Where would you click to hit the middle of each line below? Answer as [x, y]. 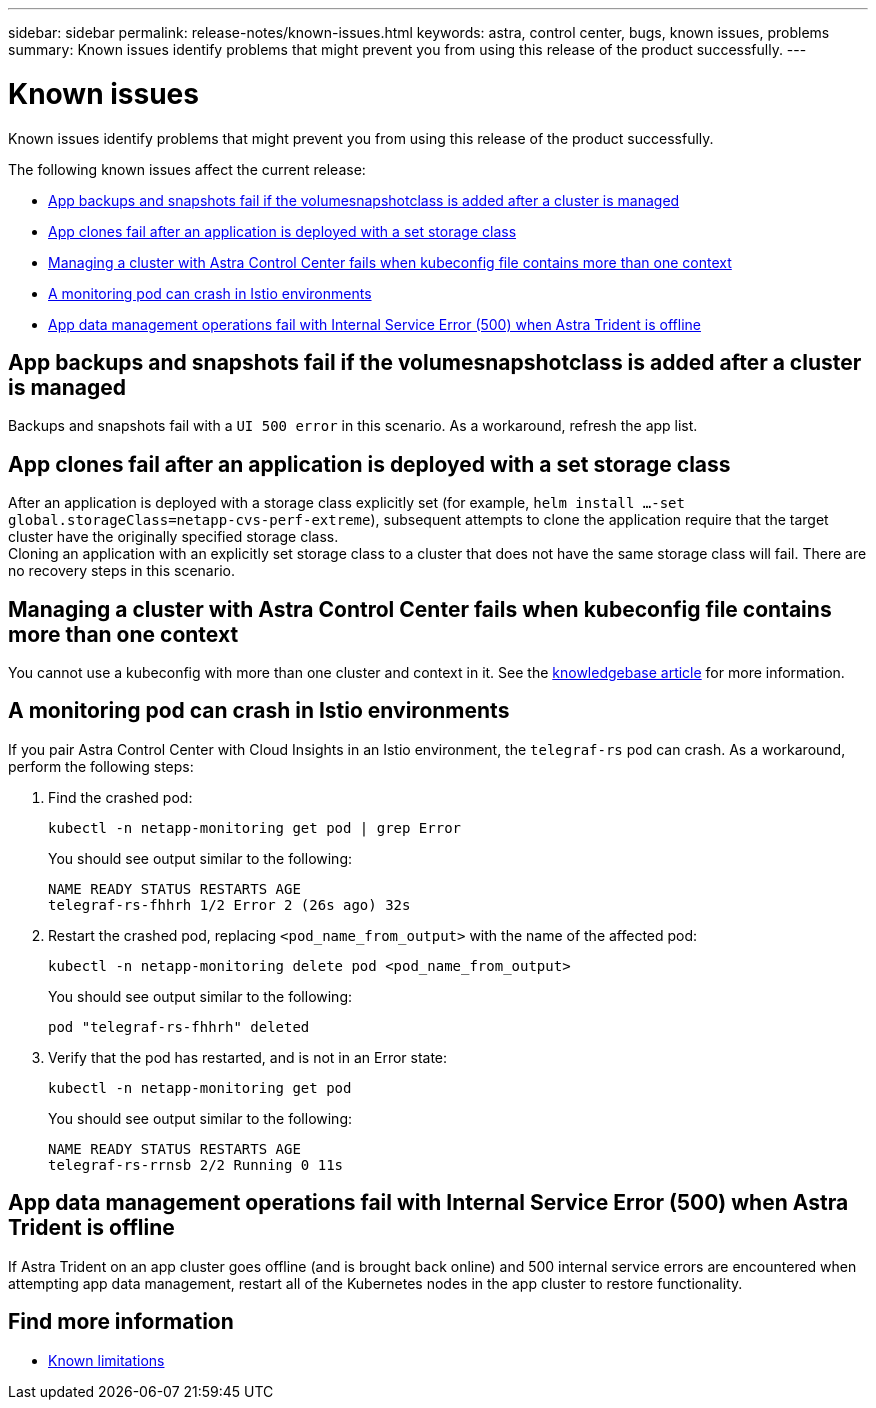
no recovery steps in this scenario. [121, 571]
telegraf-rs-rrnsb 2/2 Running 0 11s [196, 1164]
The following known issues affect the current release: [187, 169]
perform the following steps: [101, 766]
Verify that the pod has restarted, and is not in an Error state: [248, 1057]
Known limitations [106, 1360]
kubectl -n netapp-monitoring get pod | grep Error [255, 827]
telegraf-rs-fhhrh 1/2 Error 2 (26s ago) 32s [229, 904]
